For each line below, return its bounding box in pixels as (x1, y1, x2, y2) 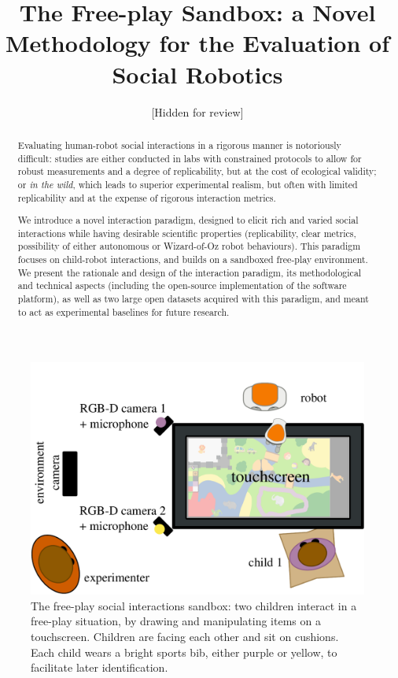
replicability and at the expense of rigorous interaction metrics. (17, 191, 276, 204)
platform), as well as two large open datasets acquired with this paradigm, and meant (17, 292, 369, 305)
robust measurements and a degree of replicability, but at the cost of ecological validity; (17, 165, 377, 178)
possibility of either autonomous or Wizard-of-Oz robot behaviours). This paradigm (17, 239, 361, 253)
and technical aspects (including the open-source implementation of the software (17, 279, 347, 292)
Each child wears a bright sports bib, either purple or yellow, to (31, 643, 337, 660)
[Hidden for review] (151, 103, 244, 120)
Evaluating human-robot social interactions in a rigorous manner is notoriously (17, 138, 341, 151)
